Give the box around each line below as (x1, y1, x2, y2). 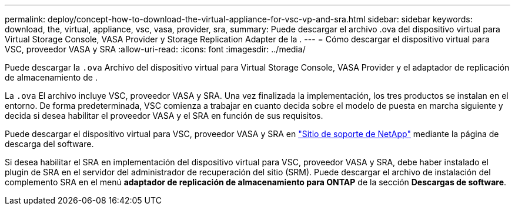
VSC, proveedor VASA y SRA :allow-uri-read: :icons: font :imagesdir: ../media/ (5, 44, 306, 54)
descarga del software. (5, 139, 94, 149)
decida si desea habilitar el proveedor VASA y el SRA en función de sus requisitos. (5, 111, 323, 121)
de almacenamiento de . (5, 72, 98, 82)
